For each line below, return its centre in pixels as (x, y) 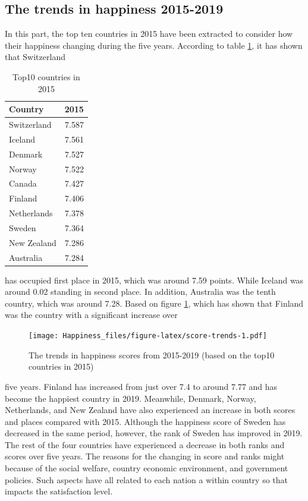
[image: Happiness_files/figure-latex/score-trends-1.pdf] (148, 336)
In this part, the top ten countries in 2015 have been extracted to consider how (149, 34)
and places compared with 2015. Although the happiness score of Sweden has (145, 421)
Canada (23, 183)
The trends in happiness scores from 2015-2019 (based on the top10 (152, 355)
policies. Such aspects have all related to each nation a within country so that (146, 479)
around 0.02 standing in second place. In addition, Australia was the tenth (140, 292)
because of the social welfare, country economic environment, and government (147, 468)
